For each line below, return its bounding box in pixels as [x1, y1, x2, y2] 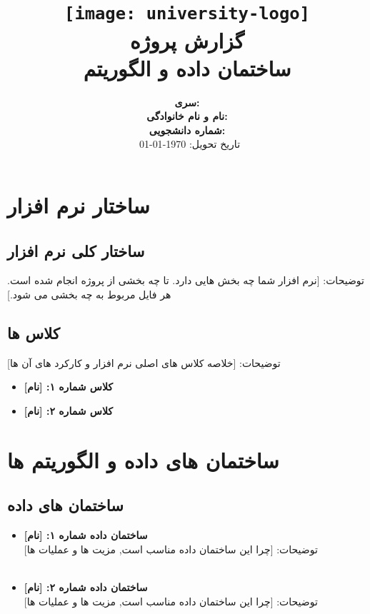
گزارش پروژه [130, 25, 244, 54]
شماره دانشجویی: [149, 122, 226, 137]
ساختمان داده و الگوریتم [83, 53, 291, 82]
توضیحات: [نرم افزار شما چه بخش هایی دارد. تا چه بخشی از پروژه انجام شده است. [7, 273, 364, 288]
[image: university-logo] [64, 4, 310, 24]
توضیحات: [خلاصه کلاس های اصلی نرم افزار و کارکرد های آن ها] [7, 355, 281, 370]
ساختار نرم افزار [7, 191, 150, 219]
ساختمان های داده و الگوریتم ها [7, 445, 279, 474]
